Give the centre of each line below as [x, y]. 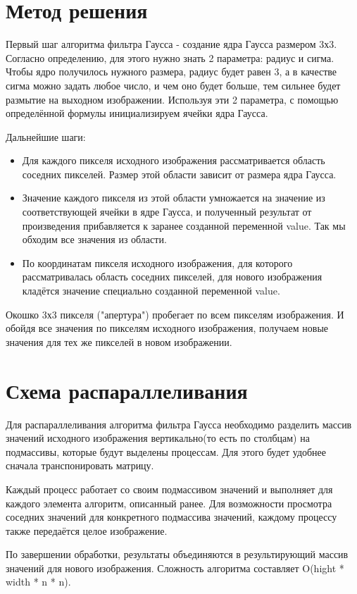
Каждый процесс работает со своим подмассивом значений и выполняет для [169, 489]
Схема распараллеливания [127, 390]
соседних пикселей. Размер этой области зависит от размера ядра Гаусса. [179, 174]
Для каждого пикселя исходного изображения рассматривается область [174, 160]
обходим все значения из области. [94, 239]
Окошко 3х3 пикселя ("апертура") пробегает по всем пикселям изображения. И [175, 314]
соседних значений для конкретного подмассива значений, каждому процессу [171, 517]
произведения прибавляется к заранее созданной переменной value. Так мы [184, 225]
